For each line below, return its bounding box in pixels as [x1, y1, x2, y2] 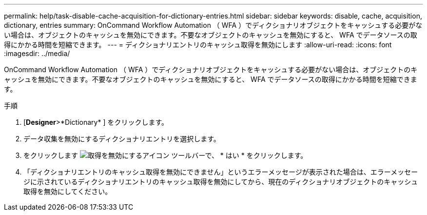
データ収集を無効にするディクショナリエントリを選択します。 [23, 135, 220, 143]
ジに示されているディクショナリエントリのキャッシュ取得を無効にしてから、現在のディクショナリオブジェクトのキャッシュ [23, 177, 418, 186]
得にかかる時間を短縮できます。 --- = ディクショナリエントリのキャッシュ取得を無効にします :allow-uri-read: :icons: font [4, 40, 392, 49]
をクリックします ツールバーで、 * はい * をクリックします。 [23, 151, 308, 159]
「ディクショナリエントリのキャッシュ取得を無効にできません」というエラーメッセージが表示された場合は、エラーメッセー [23, 168, 418, 176]
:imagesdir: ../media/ [4, 49, 70, 58]
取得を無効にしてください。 [23, 187, 112, 195]
